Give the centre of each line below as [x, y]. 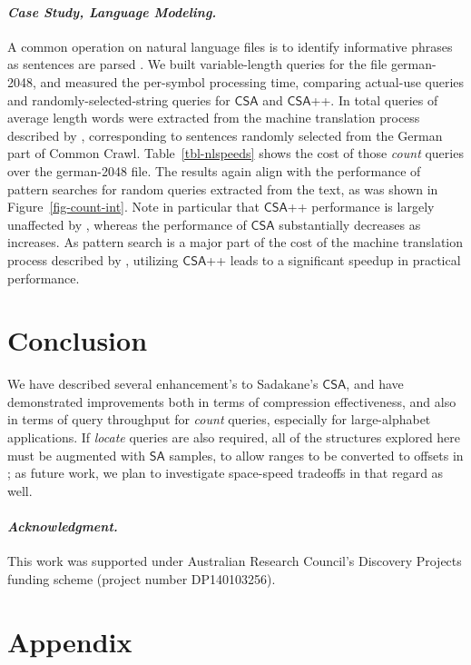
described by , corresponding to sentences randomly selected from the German [225, 135]
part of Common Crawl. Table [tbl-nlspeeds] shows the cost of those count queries [235, 153]
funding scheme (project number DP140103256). [142, 578]
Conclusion [78, 340]
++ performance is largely [361, 207]
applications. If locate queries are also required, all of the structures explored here [234, 437]
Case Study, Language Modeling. [112, 11]
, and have [375, 384]
